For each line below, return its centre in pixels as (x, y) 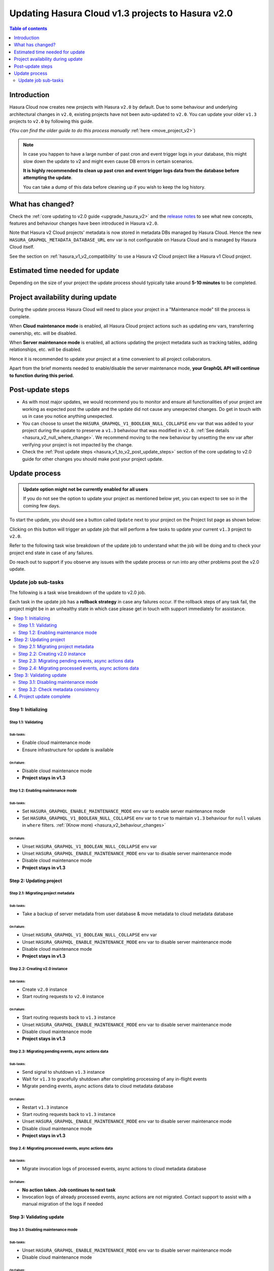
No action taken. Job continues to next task (69, 1190)
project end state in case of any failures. (52, 553)
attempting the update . (48, 177)
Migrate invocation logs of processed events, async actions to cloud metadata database (114, 1169)
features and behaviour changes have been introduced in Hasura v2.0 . (84, 223)
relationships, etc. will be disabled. (45, 350)
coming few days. (42, 505)
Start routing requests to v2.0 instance (63, 996)
